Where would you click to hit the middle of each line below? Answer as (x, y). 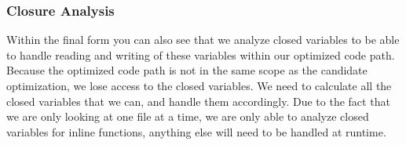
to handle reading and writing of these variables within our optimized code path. (201, 54)
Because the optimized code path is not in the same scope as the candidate (187, 70)
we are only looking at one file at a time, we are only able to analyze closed (188, 116)
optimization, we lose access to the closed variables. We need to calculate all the (199, 85)
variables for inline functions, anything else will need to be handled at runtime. (196, 131)
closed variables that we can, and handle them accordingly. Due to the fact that (198, 101)
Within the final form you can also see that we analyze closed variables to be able (203, 40)
